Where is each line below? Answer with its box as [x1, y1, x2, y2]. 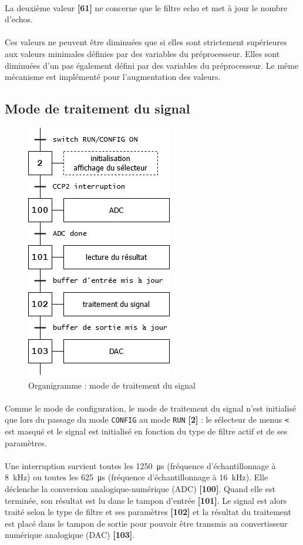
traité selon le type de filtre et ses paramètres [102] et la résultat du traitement [5, 506, 291, 518]
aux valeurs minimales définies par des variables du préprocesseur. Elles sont [5, 47, 280, 59]
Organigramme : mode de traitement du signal [28, 379, 196, 391]
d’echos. [5, 13, 33, 25]
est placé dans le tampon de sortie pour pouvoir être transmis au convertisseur [5, 517, 288, 529]
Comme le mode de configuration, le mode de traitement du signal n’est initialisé [5, 402, 297, 414]
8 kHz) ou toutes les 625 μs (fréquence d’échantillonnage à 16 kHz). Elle [5, 471, 268, 483]
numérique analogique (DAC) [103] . [5, 529, 135, 541]
